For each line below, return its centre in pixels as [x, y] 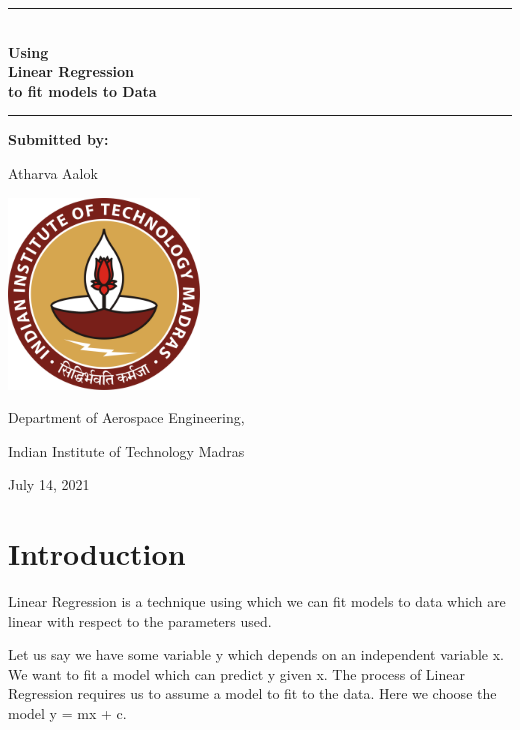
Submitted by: [58, 139]
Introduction [97, 553]
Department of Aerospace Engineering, [126, 417]
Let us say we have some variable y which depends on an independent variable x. [256, 654]
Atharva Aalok [53, 172]
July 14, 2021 [49, 484]
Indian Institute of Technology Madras [126, 450]
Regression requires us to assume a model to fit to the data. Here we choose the [252, 693]
